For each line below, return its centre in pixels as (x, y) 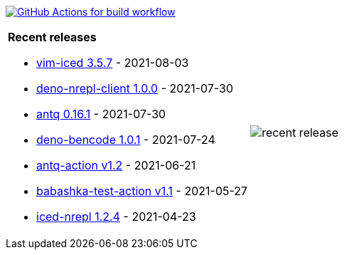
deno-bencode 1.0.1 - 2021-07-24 (126, 140)
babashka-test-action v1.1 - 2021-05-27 (142, 191)
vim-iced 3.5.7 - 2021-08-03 (113, 63)
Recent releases (52, 37)
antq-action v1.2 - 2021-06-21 (116, 165)
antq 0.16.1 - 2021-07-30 (101, 114)
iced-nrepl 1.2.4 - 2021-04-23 (116, 217)
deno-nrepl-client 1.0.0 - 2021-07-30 (135, 88)
